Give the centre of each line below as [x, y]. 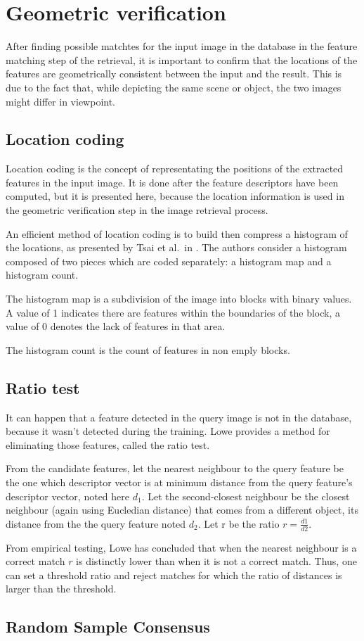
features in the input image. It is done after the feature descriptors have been [172, 182]
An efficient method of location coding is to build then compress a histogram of [177, 233]
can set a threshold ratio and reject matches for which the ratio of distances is [174, 575]
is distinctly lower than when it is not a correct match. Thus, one [216, 561]
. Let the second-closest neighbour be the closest [246, 496]
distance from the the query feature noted [96, 523]
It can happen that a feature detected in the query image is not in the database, [179, 417]
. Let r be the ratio [239, 523]
